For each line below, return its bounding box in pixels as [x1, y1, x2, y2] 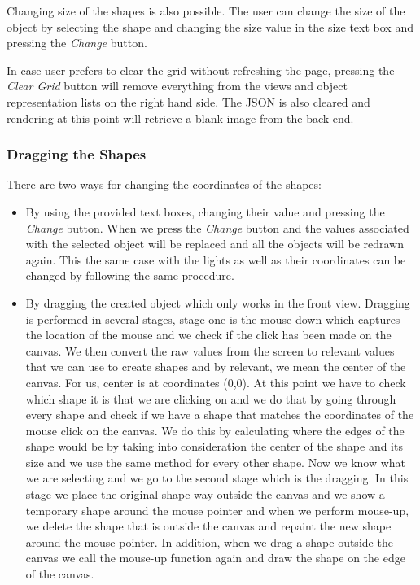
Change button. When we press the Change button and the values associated [25, 219, 409, 236]
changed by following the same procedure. [25, 267, 234, 284]
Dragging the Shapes [7, 144, 147, 164]
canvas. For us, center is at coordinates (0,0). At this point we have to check [25, 373, 406, 391]
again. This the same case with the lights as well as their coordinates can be [25, 251, 406, 268]
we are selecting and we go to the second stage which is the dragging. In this [25, 469, 409, 487]
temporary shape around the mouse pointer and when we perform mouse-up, [25, 501, 409, 518]
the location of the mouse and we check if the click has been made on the [25, 326, 392, 343]
